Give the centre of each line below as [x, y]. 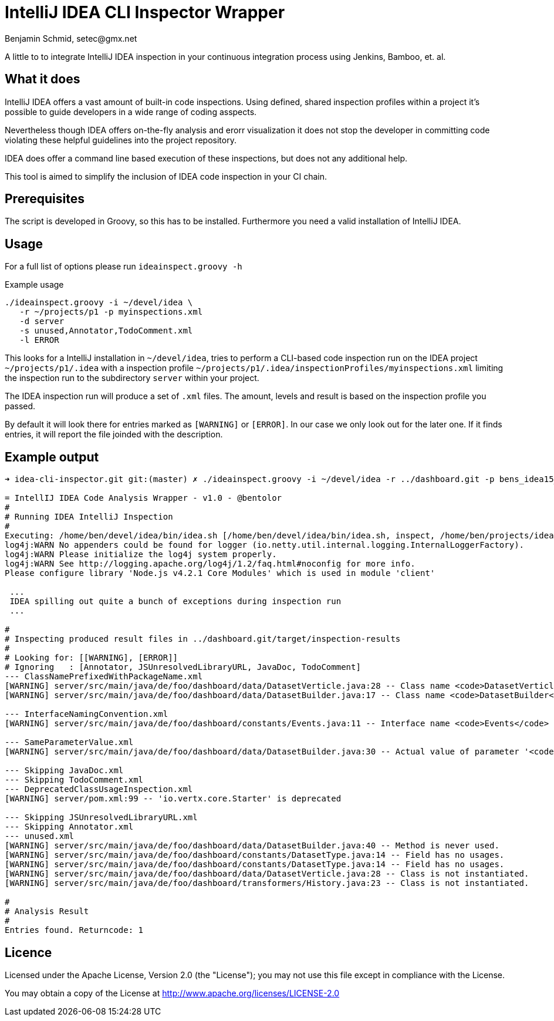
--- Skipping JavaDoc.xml [64, 771]
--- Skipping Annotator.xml [69, 827]
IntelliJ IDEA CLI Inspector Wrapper [145, 12]
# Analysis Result [47, 912]
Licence [28, 952]
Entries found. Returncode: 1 [74, 930]
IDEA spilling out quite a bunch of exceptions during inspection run [175, 602]
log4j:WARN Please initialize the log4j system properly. [141, 555]
